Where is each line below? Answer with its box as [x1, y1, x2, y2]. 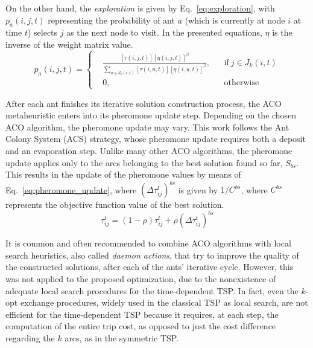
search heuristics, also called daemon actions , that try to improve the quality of [5, 248, 299, 261]
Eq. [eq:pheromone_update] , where [5, 183, 137, 196]
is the [272, 26, 292, 39]
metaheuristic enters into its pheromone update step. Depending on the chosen [5, 109, 297, 121]
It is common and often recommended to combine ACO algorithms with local [5, 237, 291, 250]
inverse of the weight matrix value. [5, 37, 133, 50]
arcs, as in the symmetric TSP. [65, 332, 179, 344]
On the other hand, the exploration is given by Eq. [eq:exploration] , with [5, 2, 275, 14]
